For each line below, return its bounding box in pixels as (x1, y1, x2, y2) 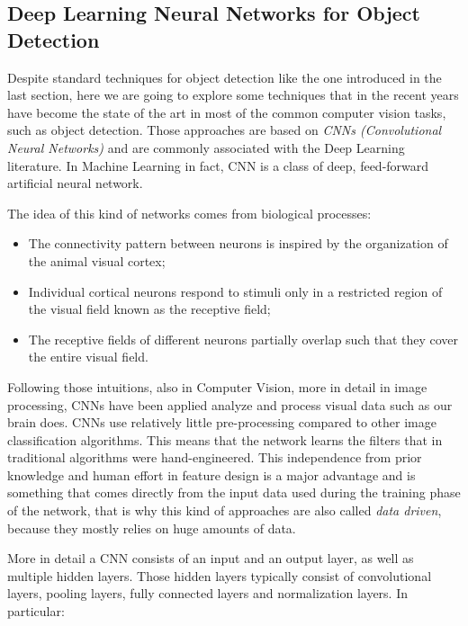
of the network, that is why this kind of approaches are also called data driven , (7, 501, 442, 520)
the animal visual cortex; (28, 251, 166, 270)
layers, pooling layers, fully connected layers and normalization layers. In (7, 584, 409, 603)
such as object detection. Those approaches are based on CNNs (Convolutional (7, 121, 442, 139)
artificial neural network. (7, 174, 143, 192)
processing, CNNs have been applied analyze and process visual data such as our (7, 395, 453, 414)
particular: (7, 602, 65, 621)
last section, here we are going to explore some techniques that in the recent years (7, 85, 459, 104)
